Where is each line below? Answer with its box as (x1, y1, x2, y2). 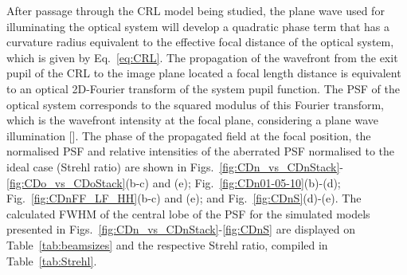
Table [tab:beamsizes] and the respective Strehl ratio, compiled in (6, 236, 328, 253)
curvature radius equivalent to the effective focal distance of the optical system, (6, 33, 394, 50)
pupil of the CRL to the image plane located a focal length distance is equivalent (6, 65, 401, 81)
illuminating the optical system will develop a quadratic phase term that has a (6, 18, 390, 34)
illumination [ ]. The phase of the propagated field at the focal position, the (6, 127, 371, 143)
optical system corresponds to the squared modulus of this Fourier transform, (6, 96, 384, 112)
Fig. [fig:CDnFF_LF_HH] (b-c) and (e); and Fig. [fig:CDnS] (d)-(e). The (6, 190, 362, 206)
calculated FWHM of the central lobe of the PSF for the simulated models (6, 205, 370, 222)
